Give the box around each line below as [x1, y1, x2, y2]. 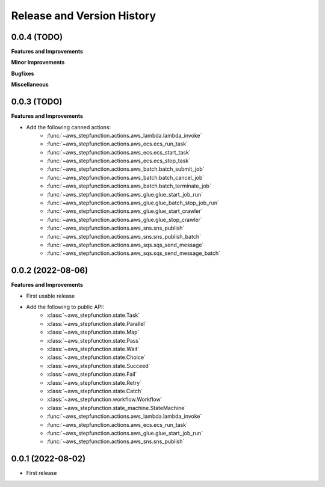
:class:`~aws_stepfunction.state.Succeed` [46, 362, 150, 369]
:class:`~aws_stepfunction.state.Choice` [46, 354, 146, 361]
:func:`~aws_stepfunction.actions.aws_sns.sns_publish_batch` [46, 233, 202, 240]
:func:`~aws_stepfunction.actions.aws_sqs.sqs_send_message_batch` [46, 250, 221, 257]
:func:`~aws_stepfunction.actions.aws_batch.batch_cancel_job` [46, 174, 205, 181]
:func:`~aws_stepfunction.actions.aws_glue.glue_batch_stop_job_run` [46, 199, 220, 207]
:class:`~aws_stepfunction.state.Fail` [46, 370, 137, 378]
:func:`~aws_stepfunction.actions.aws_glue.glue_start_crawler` [46, 207, 203, 215]
